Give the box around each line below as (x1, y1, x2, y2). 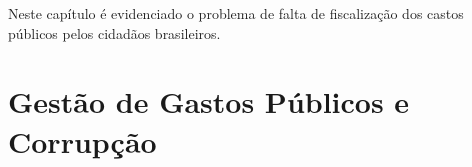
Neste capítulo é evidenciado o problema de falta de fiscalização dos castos (8, 3, 464, 23)
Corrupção (8, 120, 157, 161)
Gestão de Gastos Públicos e (8, 81, 410, 122)
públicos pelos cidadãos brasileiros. (8, 22, 221, 43)
